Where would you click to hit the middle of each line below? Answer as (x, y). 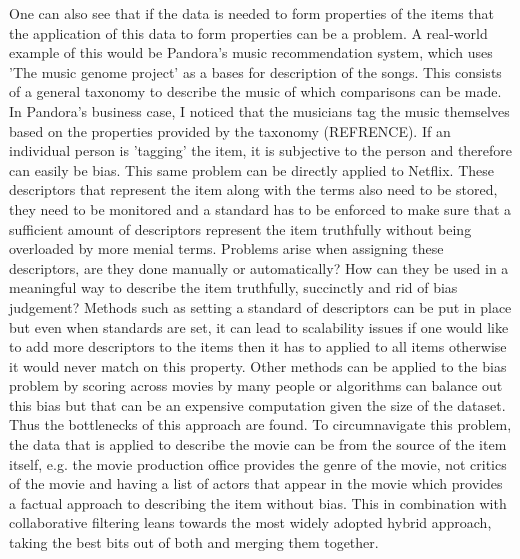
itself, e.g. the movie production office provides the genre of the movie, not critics (258, 463)
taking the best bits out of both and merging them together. (194, 542)
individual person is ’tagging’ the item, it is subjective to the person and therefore (261, 150)
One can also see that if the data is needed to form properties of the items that (252, 13)
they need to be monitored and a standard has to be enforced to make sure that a (260, 208)
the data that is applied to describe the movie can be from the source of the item (258, 444)
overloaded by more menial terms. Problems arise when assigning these (226, 248)
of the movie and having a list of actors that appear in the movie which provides (256, 483)
